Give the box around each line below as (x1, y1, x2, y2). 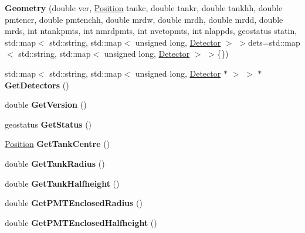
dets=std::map (248, 36, 300, 48)
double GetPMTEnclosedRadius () (5, 197, 143, 209)
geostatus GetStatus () (5, 118, 92, 130)
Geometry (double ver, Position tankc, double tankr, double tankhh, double (5, 2, 283, 13)
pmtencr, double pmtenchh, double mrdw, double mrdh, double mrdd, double (5, 13, 283, 25)
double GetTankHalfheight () (5, 177, 120, 189)
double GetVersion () (5, 98, 87, 111)
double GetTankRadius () (5, 157, 105, 169)
